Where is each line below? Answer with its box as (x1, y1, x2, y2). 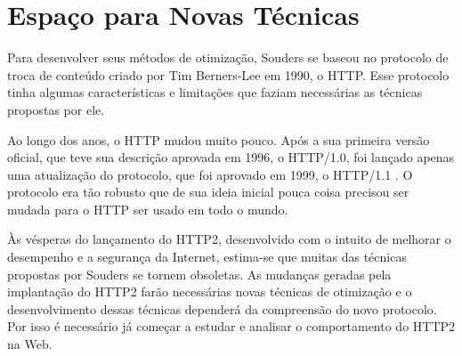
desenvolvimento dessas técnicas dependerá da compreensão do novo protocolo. (7, 299, 437, 318)
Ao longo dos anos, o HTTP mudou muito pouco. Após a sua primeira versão (7, 130, 430, 149)
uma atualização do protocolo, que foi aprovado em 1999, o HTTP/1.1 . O (7, 165, 413, 183)
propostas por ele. (7, 100, 105, 118)
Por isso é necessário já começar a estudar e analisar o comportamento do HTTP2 (7, 317, 456, 336)
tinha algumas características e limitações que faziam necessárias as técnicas (7, 83, 423, 101)
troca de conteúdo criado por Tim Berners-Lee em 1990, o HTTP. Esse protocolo (7, 65, 450, 84)
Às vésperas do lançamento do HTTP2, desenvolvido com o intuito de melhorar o (7, 230, 451, 248)
